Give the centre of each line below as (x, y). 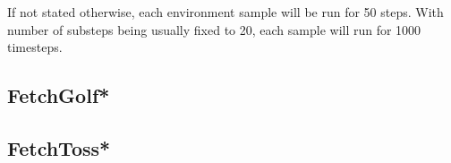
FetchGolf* (59, 95)
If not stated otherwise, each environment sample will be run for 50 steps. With (225, 12)
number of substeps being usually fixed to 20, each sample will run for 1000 (214, 29)
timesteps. (35, 47)
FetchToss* (59, 147)
